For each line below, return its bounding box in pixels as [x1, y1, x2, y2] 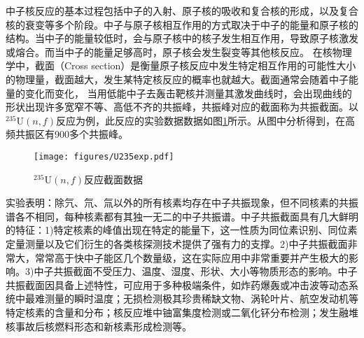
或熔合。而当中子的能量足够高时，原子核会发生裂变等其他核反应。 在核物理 [6, 44, 352, 59]
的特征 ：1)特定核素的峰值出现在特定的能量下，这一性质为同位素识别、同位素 [6, 223, 358, 237]
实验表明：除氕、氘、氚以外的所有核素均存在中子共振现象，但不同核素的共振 [6, 195, 358, 210]
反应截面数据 [83, 171, 143, 186]
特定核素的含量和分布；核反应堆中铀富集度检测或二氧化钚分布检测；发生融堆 [6, 304, 358, 319]
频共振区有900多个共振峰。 [6, 127, 128, 141]
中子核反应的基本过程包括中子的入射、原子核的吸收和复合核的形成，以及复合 [6, 3, 358, 17]
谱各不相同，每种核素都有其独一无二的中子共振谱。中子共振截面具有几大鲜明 [6, 209, 358, 223]
